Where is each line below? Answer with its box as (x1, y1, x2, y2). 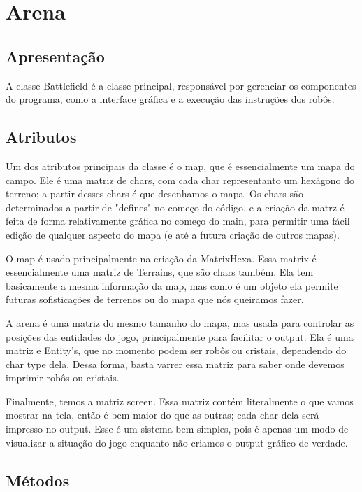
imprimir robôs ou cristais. (6, 370, 120, 385)
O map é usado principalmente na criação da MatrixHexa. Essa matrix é (6, 251, 317, 265)
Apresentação (6, 45, 105, 66)
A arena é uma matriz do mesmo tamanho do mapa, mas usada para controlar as (6, 315, 354, 330)
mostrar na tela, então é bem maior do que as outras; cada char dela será (6, 407, 319, 422)
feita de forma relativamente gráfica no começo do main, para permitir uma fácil (6, 213, 350, 228)
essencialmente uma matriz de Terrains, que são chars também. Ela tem (6, 265, 314, 279)
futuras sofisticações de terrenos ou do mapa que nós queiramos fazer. (6, 292, 304, 307)
